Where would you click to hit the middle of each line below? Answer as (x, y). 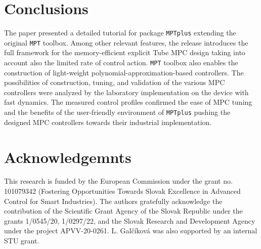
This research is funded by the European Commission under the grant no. (118, 181)
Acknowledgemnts (68, 157)
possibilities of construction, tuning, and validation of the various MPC (115, 82)
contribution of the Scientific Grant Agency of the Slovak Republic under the (123, 211)
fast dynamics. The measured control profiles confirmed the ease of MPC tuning (128, 102)
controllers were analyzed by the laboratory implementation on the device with (126, 92)
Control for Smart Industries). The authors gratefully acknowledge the (113, 201)
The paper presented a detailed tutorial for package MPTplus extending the (120, 33)
